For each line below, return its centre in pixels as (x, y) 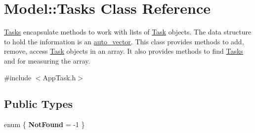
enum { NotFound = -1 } (44, 124)
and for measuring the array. (47, 60)
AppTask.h (59, 77)
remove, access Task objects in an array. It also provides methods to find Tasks (124, 51)
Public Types (39, 104)
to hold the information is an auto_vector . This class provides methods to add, (124, 41)
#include (18, 77)
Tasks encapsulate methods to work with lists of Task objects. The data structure (128, 32)
